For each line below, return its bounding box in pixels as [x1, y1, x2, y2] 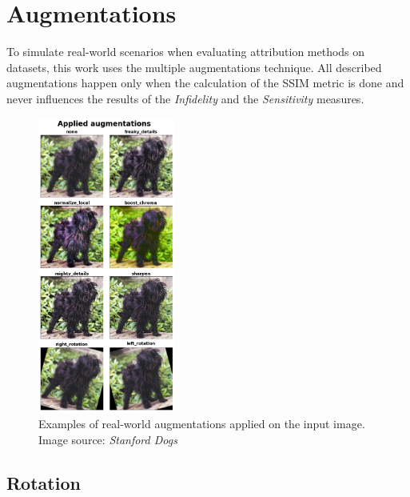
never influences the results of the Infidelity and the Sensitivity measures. [6, 90, 364, 106]
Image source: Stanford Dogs [38, 431, 177, 447]
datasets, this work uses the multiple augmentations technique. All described [6, 58, 382, 75]
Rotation [6, 470, 81, 495]
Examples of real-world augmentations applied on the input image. [38, 415, 365, 432]
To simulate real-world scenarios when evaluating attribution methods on [6, 43, 365, 60]
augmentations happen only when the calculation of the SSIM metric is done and [6, 74, 404, 91]
